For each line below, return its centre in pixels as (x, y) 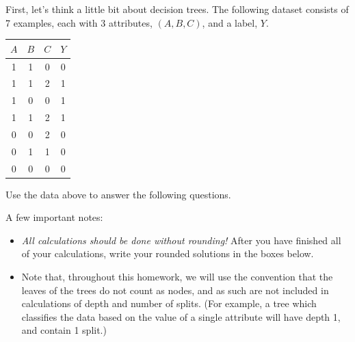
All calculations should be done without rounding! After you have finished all (181, 240)
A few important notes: (54, 217)
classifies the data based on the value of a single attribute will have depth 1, (181, 316)
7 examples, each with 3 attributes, (79, 22)
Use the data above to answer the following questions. (118, 194)
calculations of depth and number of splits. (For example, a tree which (169, 303)
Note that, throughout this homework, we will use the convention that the (177, 277)
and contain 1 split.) (64, 330)
